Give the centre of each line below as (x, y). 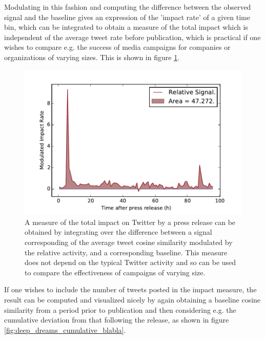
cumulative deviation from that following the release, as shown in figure (117, 320)
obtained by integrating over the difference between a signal (118, 232)
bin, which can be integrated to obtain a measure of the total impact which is (126, 27)
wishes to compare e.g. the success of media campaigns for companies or (117, 47)
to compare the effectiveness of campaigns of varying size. (115, 272)
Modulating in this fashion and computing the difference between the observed (128, 7)
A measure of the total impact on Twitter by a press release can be (130, 222)
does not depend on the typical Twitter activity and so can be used (130, 262)
